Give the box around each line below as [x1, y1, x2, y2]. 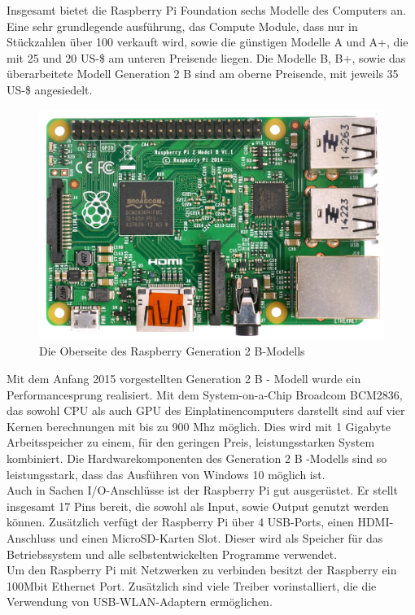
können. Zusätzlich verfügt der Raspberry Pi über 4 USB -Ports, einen [7, 513, 354, 530]
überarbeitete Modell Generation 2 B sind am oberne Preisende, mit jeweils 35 [7, 65, 399, 82]
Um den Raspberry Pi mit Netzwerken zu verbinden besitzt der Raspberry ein [7, 561, 397, 578]
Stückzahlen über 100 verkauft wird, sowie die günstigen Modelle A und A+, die [7, 33, 408, 50]
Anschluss [7, 529, 56, 546]
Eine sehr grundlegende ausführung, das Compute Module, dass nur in [7, 17, 358, 34]
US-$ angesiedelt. [7, 81, 93, 98]
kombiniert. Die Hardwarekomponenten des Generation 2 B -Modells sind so [7, 449, 387, 466]
